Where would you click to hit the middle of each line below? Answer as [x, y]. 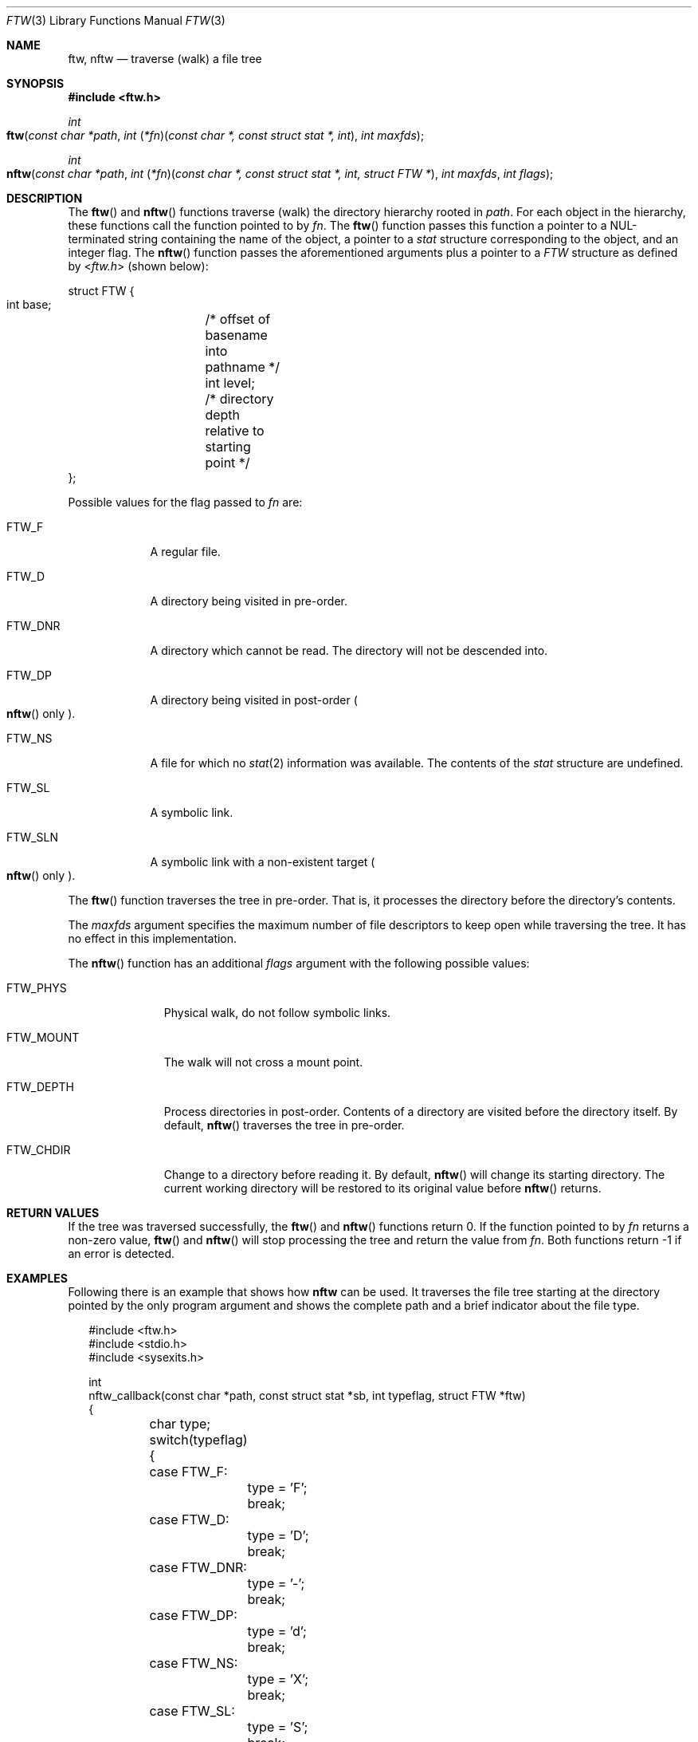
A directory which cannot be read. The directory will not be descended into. [349, 650]
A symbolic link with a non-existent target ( [263, 862]
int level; [230, 383]
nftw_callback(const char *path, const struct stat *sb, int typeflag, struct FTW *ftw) [307, 1395]
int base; [29, 304]
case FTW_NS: [194, 1663]
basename [236, 335]
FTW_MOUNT [43, 1037]
